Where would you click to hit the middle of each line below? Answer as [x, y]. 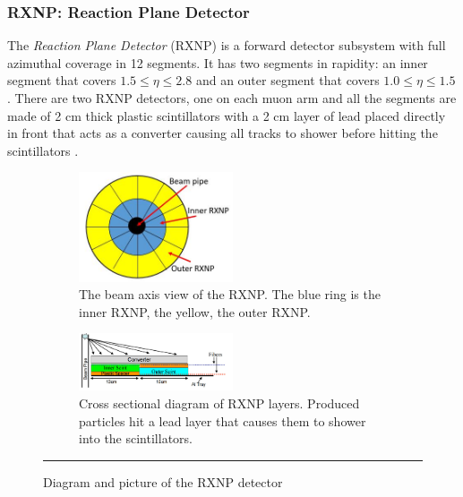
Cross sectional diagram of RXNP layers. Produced [219, 403]
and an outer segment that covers [287, 80]
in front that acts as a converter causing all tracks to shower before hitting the [223, 133]
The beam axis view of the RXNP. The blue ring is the [230, 294]
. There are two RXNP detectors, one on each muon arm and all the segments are [232, 98]
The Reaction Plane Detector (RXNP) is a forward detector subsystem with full [227, 45]
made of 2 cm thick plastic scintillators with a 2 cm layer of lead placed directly [227, 115]
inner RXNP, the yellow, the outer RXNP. [195, 311]
